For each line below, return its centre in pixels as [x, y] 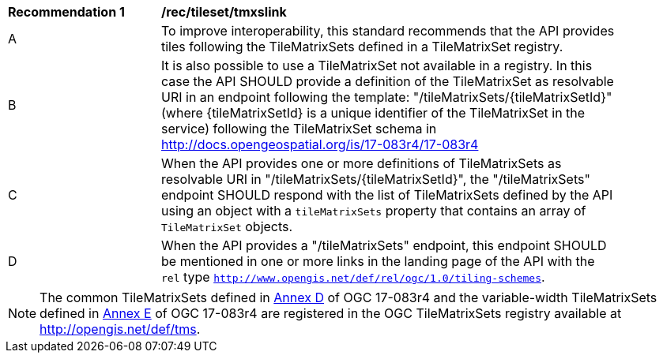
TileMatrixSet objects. [227, 226]
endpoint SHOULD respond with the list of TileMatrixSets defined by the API [387, 195]
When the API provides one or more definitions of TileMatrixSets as [362, 163]
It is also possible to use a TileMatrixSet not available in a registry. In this [377, 65]
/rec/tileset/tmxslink [224, 12]
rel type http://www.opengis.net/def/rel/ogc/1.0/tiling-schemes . [353, 277]
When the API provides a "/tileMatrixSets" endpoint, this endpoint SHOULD [384, 245]
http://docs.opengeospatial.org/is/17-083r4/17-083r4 [320, 144]
